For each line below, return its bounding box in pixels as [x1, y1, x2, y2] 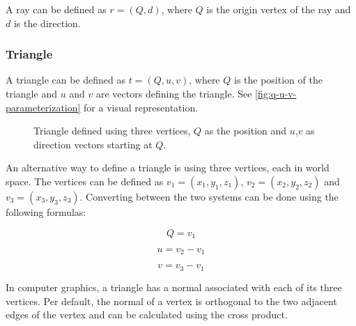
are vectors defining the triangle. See [96, 86, 252, 100]
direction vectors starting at [33, 137, 153, 151]
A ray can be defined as [6, 2, 107, 16]
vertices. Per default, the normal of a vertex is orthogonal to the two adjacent [6, 293, 337, 308]
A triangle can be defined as [6, 72, 126, 87]
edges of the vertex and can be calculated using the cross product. [6, 307, 288, 322]
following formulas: [6, 204, 86, 219]
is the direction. [13, 15, 81, 30]
